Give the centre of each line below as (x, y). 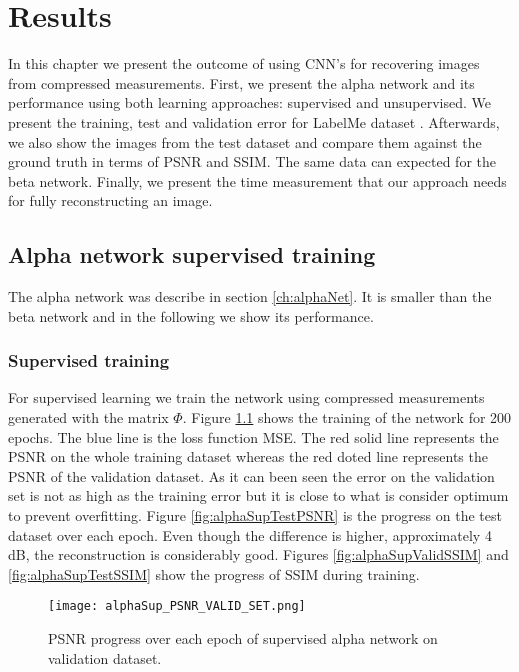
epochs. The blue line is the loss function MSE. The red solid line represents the (253, 436)
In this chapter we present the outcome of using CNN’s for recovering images (244, 63)
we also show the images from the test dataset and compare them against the (245, 141)
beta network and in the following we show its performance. (191, 315)
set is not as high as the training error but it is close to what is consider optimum (258, 495)
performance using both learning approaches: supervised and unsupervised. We (249, 102)
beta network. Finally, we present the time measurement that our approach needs (257, 180)
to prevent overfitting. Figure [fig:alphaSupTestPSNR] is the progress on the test (255, 515)
